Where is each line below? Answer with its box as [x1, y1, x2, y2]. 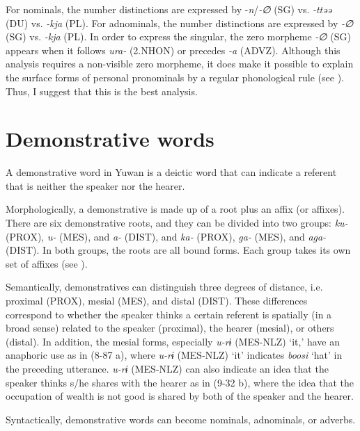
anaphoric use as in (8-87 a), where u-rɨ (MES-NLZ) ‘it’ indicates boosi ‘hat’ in [6, 348, 343, 362]
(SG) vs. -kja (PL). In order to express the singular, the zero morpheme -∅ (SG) [6, 29, 351, 44]
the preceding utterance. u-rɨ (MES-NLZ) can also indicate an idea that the [6, 361, 329, 375]
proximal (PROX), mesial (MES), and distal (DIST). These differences [6, 293, 308, 308]
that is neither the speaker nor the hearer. [6, 178, 185, 193]
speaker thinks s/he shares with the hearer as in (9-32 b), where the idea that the [6, 375, 354, 389]
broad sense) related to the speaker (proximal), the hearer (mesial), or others [6, 320, 334, 335]
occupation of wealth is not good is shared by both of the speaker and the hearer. [6, 389, 354, 403]
